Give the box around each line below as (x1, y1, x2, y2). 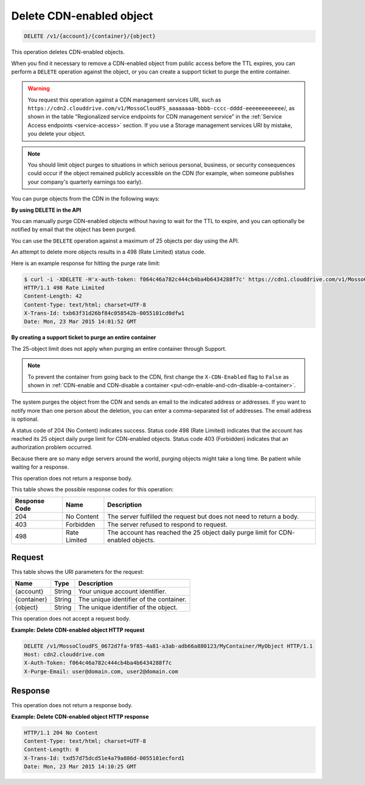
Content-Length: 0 (24, 746, 79, 753)
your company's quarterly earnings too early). (27, 178, 143, 185)
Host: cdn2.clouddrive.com (24, 651, 105, 658)
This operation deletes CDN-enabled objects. (11, 49, 125, 56)
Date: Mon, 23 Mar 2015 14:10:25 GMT (24, 763, 137, 770)
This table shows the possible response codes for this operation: (11, 485, 174, 493)
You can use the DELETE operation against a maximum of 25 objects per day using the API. (11, 237, 240, 244)
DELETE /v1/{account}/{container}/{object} (24, 33, 156, 40)
